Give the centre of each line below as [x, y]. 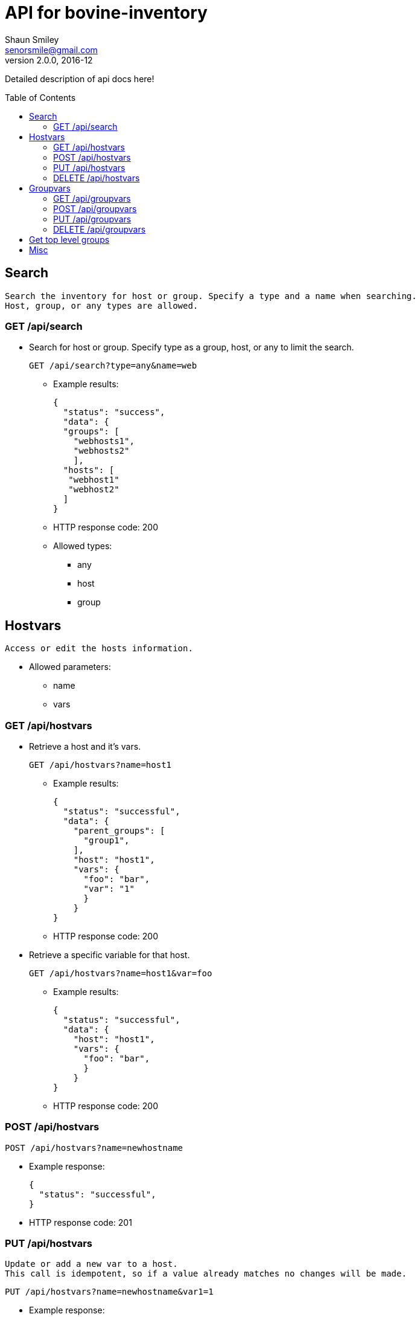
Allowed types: [83, 546]
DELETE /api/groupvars [100, 229]
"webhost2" [94, 490]
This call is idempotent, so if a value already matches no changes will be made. [206, 1274]
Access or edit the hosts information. [99, 649]
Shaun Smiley [32, 39]
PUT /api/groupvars [92, 219]
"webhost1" [94, 480]
